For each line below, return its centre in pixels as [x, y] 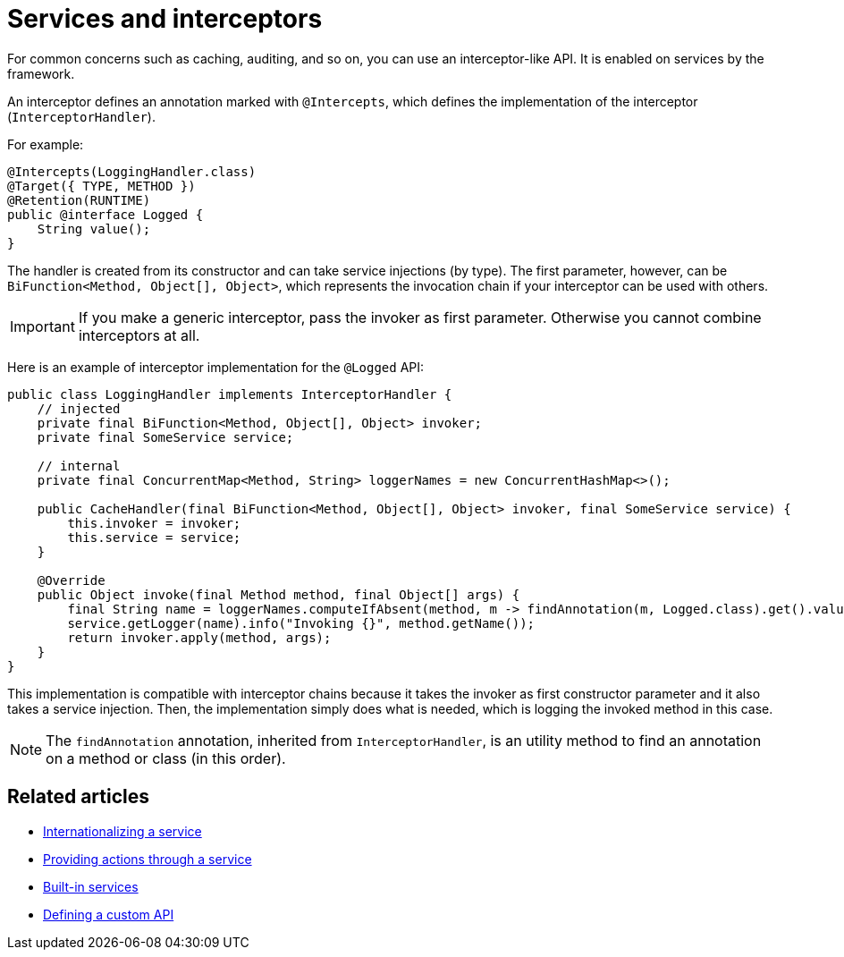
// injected [79, 408]
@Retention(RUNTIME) [79, 200]
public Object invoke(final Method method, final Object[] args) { [279, 594]
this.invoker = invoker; [154, 523]
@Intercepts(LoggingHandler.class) [132, 171]
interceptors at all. [139, 335]
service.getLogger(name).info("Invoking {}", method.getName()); [301, 623]
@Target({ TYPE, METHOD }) [101, 186]
